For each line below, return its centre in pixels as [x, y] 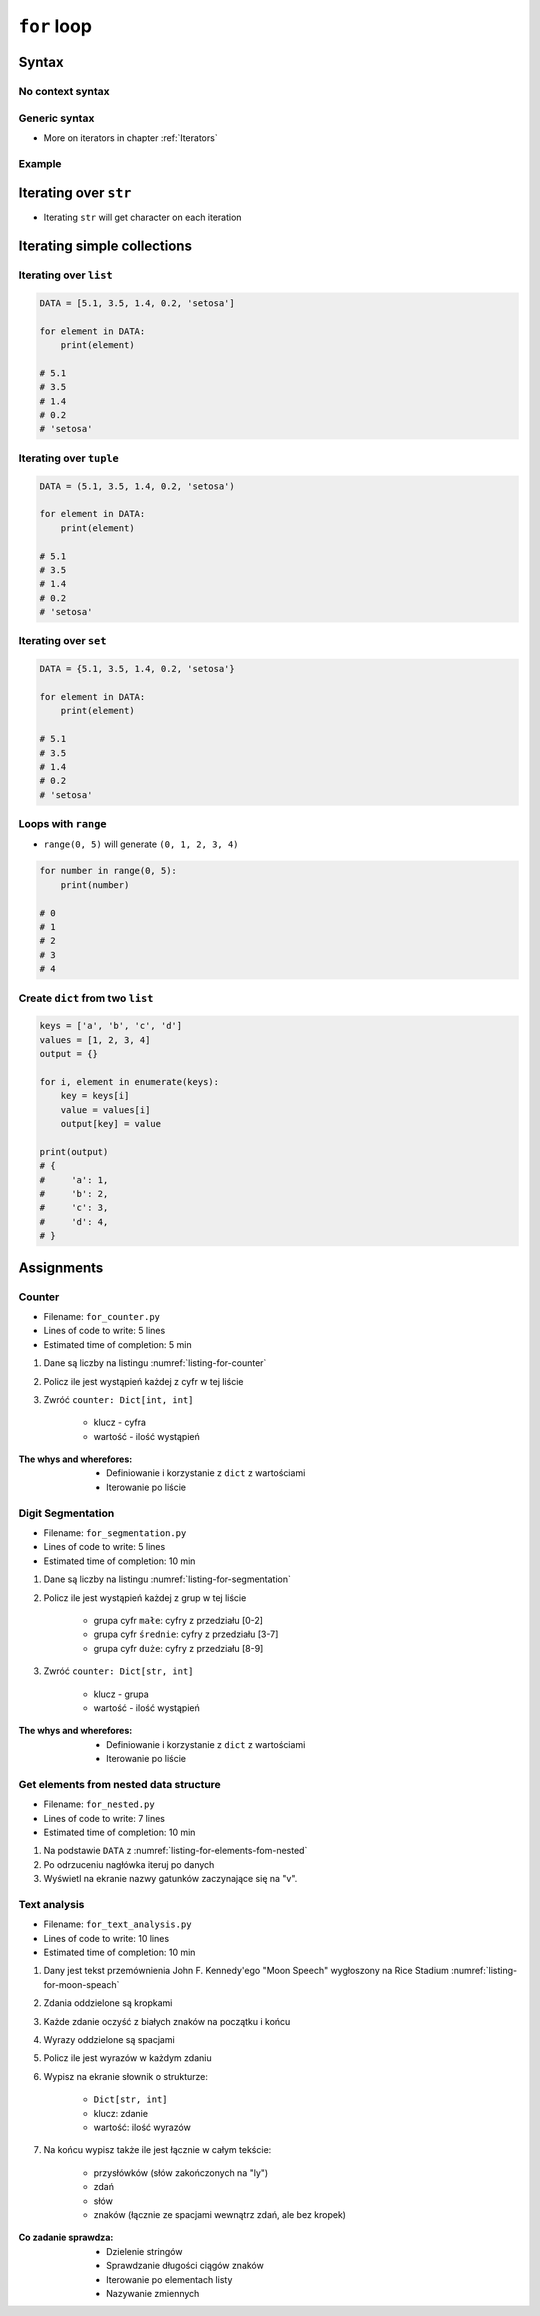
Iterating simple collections [105, 246]
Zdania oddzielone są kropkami [108, 2003]
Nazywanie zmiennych [153, 2293]
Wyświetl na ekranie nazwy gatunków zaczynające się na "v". [170, 1879]
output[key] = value [111, 1124]
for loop [55, 26]
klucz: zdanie [121, 2113]
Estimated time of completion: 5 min [117, 1344]
